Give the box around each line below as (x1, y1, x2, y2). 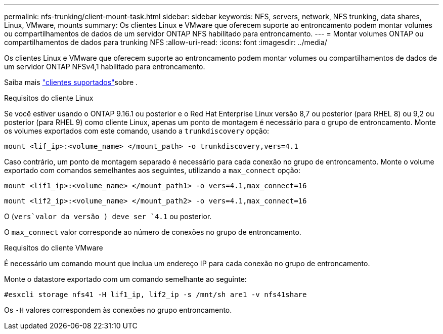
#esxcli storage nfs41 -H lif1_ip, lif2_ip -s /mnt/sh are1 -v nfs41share (4, 290, 307, 299)
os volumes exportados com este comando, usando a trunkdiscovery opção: (4, 127, 270, 135)
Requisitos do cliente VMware (4, 243, 103, 252)
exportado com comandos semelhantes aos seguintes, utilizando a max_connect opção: (4, 166, 301, 175)
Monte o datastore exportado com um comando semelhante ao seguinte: (4, 275, 247, 283)
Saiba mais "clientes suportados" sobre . (4, 78, 138, 87)
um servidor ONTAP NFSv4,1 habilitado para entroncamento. (4, 62, 205, 71)
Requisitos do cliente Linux (4, 94, 94, 102)
